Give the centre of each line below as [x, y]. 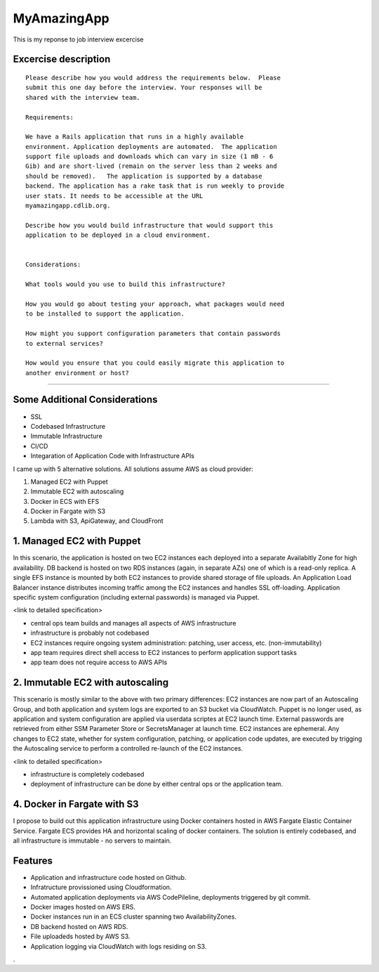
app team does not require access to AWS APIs [99, 662]
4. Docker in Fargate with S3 [76, 804]
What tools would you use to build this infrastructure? [126, 284]
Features [33, 861]
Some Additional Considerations [85, 400]
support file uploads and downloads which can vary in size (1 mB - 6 [149, 157]
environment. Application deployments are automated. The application [151, 147]
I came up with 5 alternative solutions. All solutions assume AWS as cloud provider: [133, 469]
